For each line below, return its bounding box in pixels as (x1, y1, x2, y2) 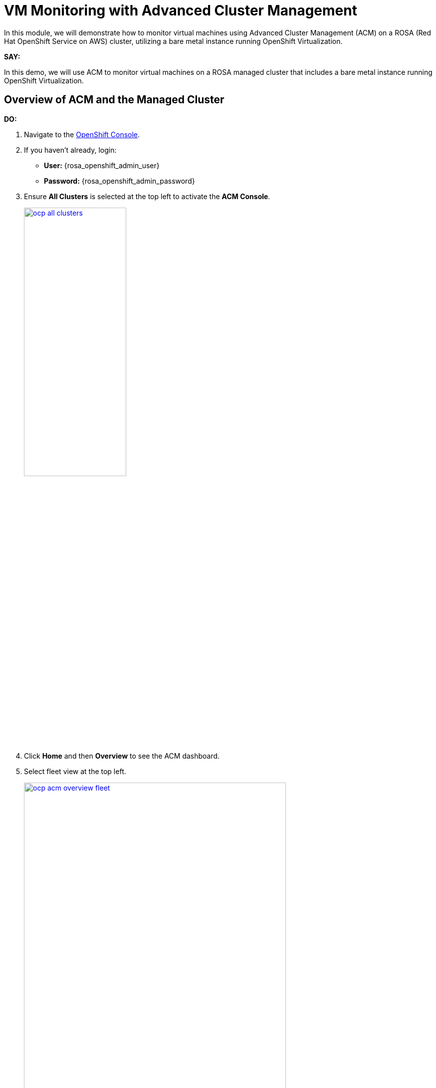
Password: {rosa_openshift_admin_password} (44, 176, 195, 185)
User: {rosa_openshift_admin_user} (44, 161, 160, 170)
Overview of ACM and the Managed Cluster (4, 93, 224, 106)
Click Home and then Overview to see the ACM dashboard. (24, 751, 220, 760)
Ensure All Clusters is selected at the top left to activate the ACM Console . (24, 192, 270, 201)
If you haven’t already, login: (24, 145, 117, 154)
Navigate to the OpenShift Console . (24, 130, 140, 139)
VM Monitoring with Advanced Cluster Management (4, 2, 357, 19)
